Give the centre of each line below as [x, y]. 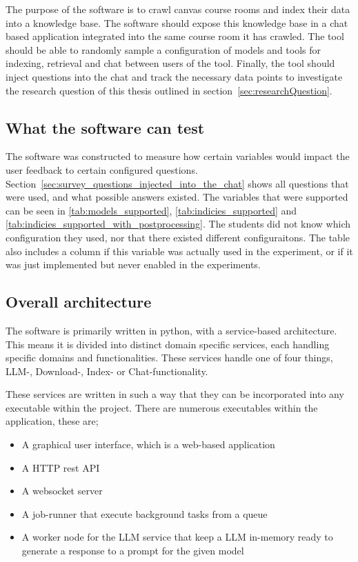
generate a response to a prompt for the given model [133, 551]
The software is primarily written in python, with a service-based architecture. [171, 330]
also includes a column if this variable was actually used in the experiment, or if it [179, 251]
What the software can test [105, 127]
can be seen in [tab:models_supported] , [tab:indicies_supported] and [151, 210]
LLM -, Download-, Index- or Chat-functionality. [107, 371]
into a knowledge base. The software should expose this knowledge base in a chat [177, 22]
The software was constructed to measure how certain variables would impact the [178, 156]
